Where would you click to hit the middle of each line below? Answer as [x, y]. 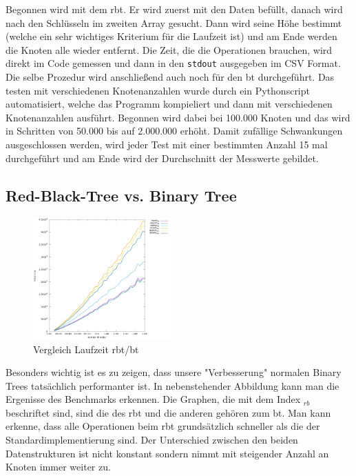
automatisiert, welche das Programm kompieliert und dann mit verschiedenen [169, 104]
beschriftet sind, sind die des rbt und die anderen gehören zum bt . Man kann [168, 412]
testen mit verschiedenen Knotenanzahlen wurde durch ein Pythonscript [158, 90]
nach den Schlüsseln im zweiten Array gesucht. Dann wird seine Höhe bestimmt [174, 22]
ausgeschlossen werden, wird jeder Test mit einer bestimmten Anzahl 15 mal [167, 144]
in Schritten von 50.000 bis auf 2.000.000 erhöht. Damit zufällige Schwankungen [174, 131]
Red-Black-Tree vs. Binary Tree [121, 195]
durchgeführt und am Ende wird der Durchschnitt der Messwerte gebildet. [162, 158]
